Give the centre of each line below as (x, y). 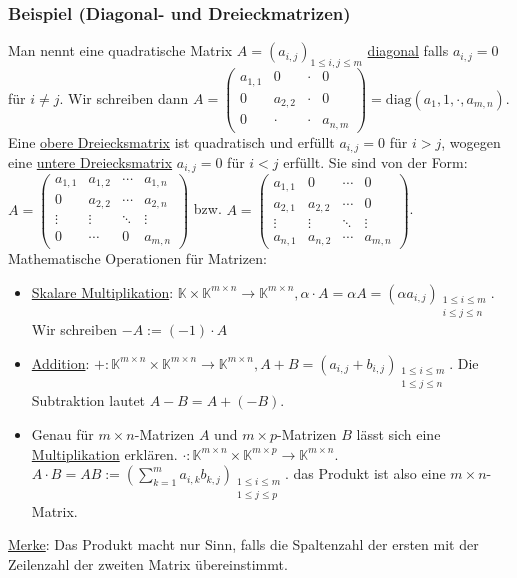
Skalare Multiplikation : (102, 291)
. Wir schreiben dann (124, 97)
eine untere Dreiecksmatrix (90, 162)
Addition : (60, 362)
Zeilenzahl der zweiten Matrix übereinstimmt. (148, 564)
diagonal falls (408, 50)
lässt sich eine (398, 434)
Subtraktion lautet (88, 400)
